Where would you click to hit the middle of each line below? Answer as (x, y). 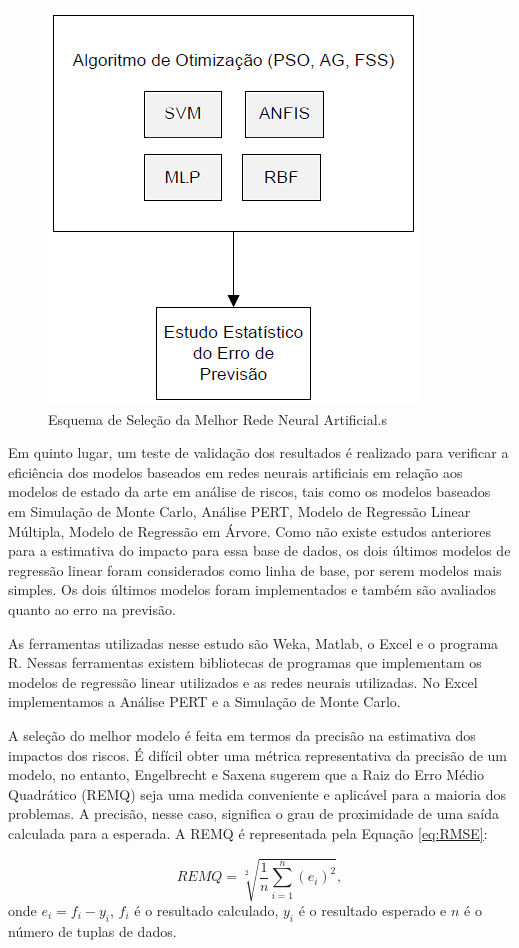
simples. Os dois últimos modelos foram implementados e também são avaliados (252, 589)
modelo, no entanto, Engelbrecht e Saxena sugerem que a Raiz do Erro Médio (246, 774)
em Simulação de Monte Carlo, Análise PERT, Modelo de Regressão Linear (239, 510)
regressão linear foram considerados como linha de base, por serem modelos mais (255, 569)
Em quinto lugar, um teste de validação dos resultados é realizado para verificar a (258, 452)
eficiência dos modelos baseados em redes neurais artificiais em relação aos (235, 471)
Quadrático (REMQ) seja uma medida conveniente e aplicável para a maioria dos (257, 793)
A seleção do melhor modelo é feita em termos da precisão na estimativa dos (242, 734)
